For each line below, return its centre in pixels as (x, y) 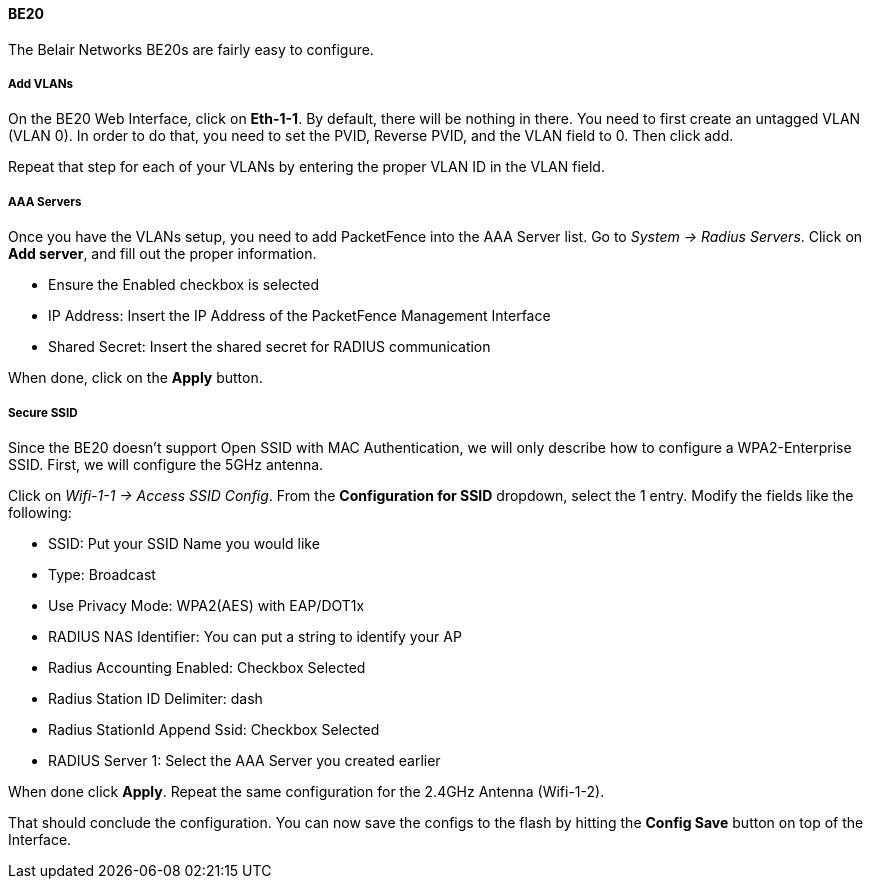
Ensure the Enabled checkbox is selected (183, 285)
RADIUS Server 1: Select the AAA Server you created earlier (244, 760)
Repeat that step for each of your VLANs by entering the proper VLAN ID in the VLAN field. (306, 167)
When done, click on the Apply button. (135, 378)
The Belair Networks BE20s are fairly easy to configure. (191, 49)
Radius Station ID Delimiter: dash (155, 698)
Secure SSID (43, 412)
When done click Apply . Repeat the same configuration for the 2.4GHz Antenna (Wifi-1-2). (306, 791)
